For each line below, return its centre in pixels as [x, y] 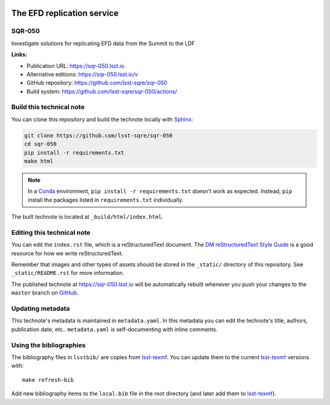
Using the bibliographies [48, 345]
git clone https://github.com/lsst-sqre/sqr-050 [98, 135]
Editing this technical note [51, 232]
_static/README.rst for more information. [68, 273]
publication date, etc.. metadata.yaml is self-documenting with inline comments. [115, 329]
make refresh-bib [48, 380]
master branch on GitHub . [45, 293]
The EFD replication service [65, 13]
